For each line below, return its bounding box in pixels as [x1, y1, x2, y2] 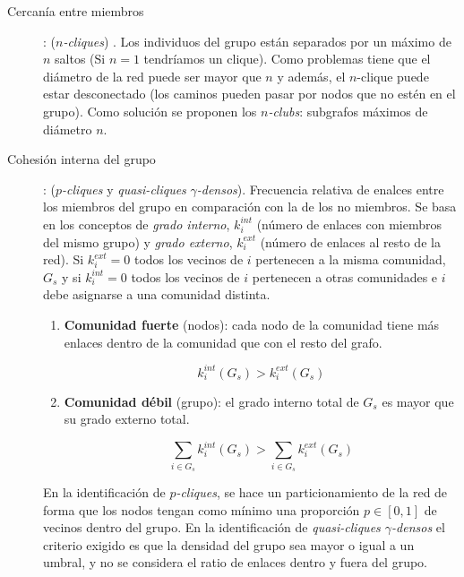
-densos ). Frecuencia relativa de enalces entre [196, 179, 444, 198]
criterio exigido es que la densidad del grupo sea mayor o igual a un [43, 535, 415, 554]
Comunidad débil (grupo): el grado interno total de [64, 392, 359, 410]
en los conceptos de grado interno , [43, 214, 230, 233]
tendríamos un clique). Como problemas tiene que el [143, 49, 431, 68]
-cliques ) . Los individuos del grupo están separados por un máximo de [63, 31, 451, 50]
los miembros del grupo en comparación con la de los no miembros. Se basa [43, 197, 457, 216]
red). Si [43, 250, 84, 269]
